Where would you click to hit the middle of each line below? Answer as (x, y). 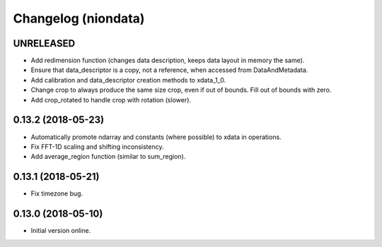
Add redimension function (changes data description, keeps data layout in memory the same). (168, 61)
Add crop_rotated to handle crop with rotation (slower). (111, 100)
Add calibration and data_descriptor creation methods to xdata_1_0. (128, 80)
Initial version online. (61, 231)
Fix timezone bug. (57, 193)
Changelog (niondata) (79, 18)
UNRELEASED (44, 43)
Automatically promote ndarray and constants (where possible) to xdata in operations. (156, 137)
